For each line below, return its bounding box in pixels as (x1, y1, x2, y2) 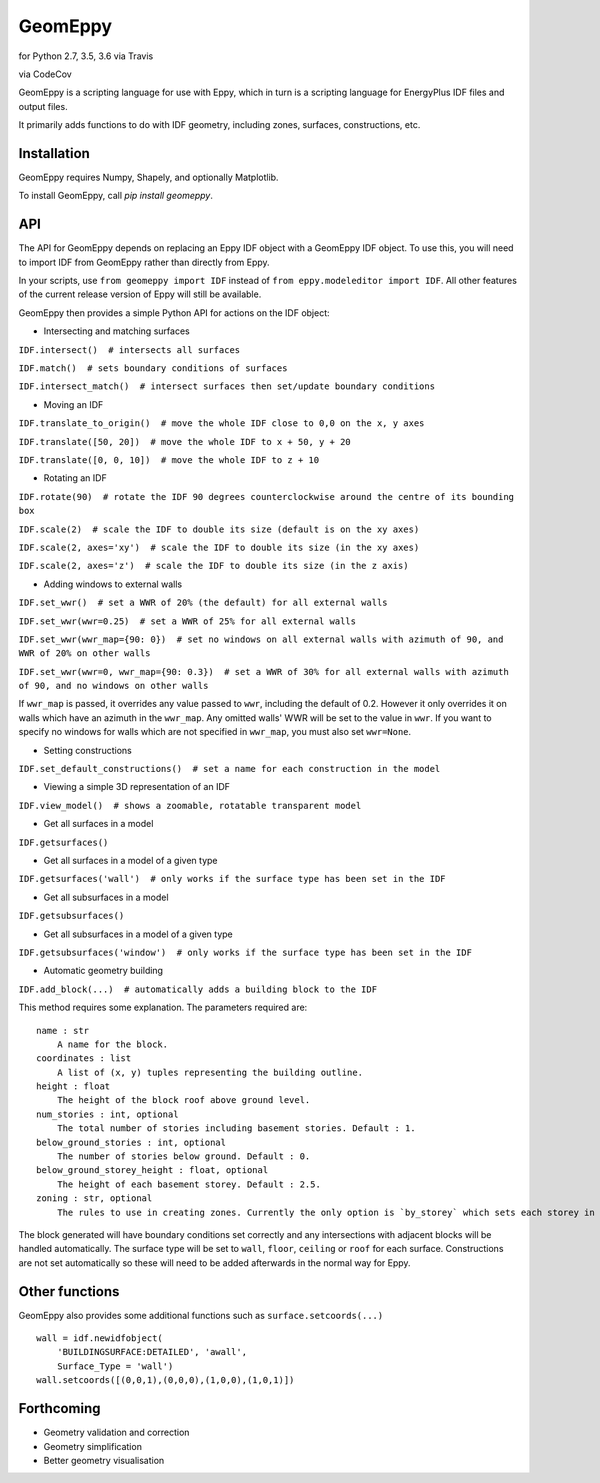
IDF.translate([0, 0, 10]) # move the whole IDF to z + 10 (18, 455, 320, 465)
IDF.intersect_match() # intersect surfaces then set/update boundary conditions (18, 381, 435, 392)
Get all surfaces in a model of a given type (43, 854, 219, 866)
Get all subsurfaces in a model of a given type (43, 928, 234, 940)
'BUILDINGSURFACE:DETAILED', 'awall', (56, 1346, 248, 1358)
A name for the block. (56, 1038, 169, 1050)
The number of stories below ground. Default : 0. (56, 1151, 311, 1162)
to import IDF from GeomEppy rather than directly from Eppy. (18, 256, 270, 268)
